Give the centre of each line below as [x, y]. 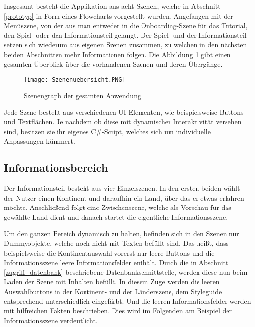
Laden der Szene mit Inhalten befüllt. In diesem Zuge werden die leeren [112, 282]
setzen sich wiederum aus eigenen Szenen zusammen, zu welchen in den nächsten [126, 45]
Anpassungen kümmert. [40, 141]
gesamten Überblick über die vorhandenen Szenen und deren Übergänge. [113, 64]
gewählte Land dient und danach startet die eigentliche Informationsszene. [116, 217]
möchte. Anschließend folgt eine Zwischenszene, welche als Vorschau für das [118, 207]
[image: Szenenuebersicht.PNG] [75, 80]
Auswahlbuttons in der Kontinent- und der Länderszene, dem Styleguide [113, 291]
